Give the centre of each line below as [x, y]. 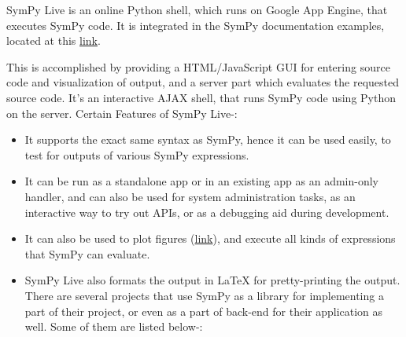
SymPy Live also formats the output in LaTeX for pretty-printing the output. [212, 280]
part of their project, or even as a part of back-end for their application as [204, 311]
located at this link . [54, 40]
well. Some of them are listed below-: [114, 326]
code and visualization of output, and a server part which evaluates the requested [203, 82]
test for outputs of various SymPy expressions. [137, 154]
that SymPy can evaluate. [87, 253]
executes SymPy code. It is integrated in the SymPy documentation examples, [196, 25]
